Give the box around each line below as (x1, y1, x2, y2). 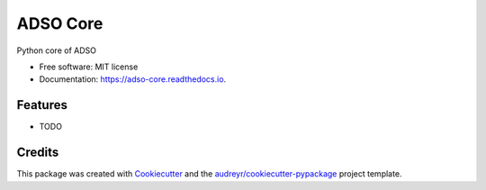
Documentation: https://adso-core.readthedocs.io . (39, 74, 227, 85)
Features (16, 97, 67, 113)
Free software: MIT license (39, 61, 139, 72)
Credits (16, 145, 59, 160)
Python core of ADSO (16, 45, 96, 56)
